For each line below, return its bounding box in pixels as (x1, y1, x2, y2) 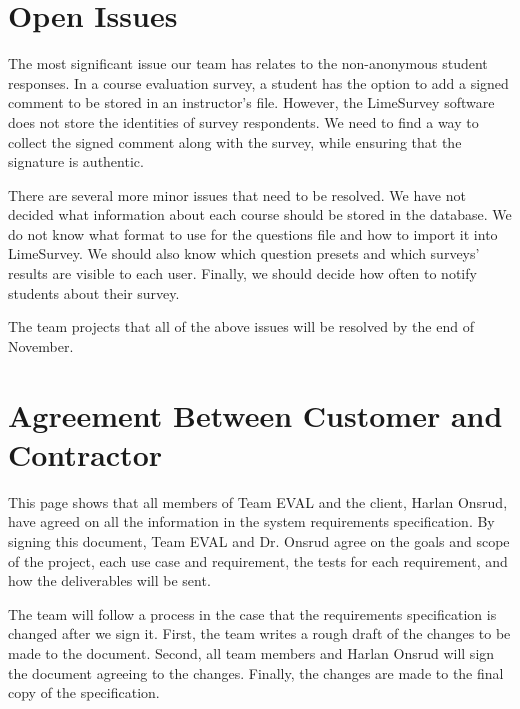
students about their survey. (8, 282, 180, 303)
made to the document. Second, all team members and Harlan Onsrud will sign (8, 642, 495, 663)
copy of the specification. (8, 682, 160, 703)
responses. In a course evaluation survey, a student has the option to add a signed (8, 72, 509, 93)
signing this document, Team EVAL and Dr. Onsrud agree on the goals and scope (8, 530, 510, 551)
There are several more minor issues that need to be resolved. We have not (8, 184, 466, 205)
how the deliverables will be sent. (8, 570, 211, 591)
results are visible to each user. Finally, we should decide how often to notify (8, 263, 477, 284)
